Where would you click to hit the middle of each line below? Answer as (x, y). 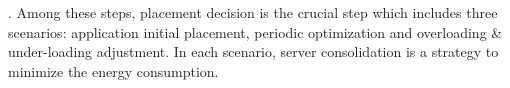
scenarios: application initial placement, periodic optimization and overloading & (255, 31)
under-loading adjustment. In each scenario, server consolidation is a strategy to (253, 51)
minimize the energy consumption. (113, 70)
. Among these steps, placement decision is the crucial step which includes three (253, 12)
